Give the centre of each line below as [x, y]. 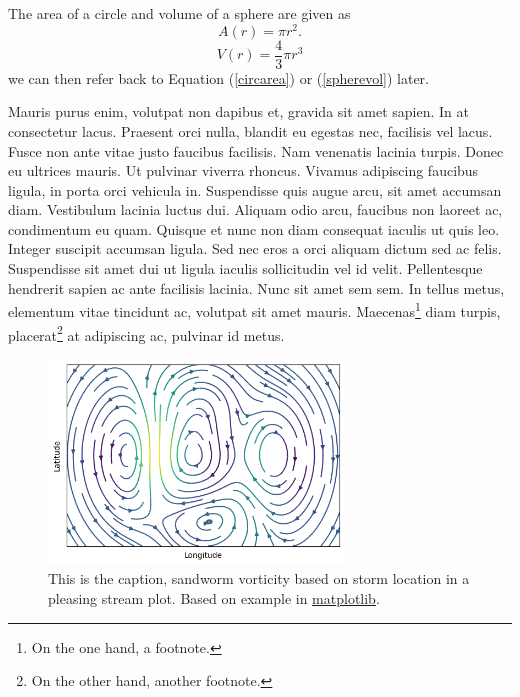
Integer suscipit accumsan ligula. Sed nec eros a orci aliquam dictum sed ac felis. [255, 248]
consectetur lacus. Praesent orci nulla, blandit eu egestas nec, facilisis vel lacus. [250, 130]
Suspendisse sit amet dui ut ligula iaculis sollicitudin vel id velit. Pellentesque [245, 268]
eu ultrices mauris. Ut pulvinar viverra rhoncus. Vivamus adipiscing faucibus [243, 170]
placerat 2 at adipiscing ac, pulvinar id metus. [146, 333]
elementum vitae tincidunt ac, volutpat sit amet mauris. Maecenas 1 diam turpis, [254, 309]
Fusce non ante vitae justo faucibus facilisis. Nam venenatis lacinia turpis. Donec [256, 150]
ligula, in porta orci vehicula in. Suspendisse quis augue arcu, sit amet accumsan [255, 189]
